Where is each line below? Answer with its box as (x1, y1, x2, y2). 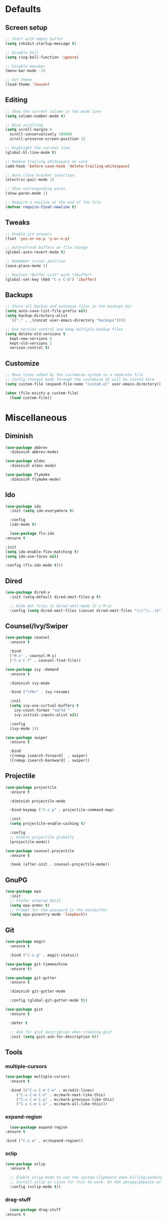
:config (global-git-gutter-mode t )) (9, 998, 88, 1003)
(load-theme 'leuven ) (5, 82, 50, 87)
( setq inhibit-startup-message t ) (5, 41, 77, 46)
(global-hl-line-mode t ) (5, 150, 57, 155)
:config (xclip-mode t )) (9, 1184, 61, 1190)
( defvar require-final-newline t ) (5, 204, 77, 210)
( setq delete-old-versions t (5, 331, 66, 337)
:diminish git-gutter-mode (9, 989, 66, 994)
